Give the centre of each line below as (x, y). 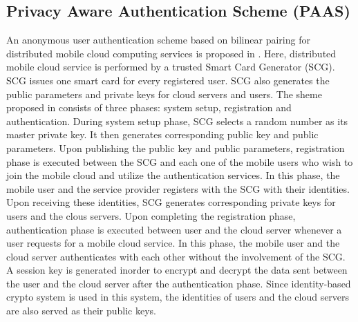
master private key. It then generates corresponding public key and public (162, 134)
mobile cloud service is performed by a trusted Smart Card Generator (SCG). (171, 67)
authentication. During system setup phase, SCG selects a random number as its (177, 121)
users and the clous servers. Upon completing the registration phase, (151, 215)
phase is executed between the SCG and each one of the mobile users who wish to (180, 161)
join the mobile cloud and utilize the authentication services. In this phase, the (173, 175)
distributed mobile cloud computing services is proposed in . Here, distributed (171, 53)
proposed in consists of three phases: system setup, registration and (149, 107)
